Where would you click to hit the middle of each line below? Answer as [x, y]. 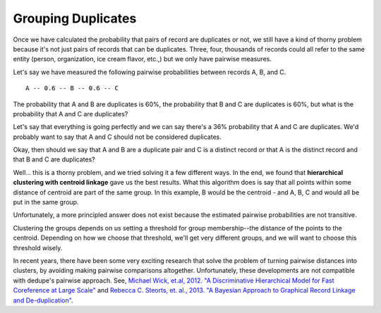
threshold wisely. [38, 247]
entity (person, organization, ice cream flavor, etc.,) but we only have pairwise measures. [142, 59]
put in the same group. [46, 202]
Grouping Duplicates [75, 18]
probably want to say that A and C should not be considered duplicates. [117, 137]
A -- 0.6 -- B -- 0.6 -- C [72, 88]
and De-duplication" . [43, 300]
